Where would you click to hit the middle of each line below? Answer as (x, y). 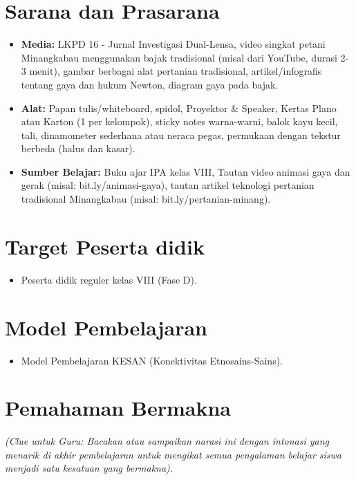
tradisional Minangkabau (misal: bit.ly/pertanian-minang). (146, 199)
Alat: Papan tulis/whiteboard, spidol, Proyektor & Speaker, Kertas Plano (179, 108)
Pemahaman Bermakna (118, 408)
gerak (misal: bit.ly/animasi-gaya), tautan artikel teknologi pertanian (168, 185)
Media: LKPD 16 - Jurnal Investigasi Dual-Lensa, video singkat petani (173, 44)
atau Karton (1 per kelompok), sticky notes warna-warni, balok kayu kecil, (179, 121)
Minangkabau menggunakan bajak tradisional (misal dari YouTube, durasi (179, 57)
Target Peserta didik (105, 246)
